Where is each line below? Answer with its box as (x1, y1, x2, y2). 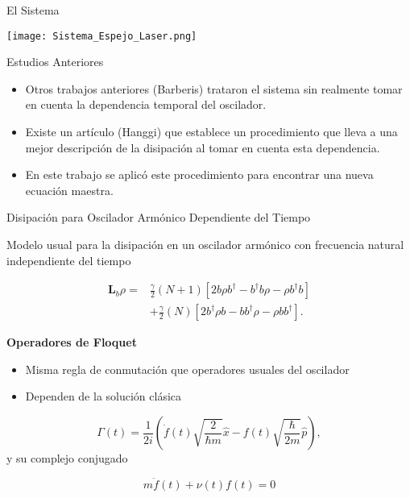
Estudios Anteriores (6, 53, 104, 70)
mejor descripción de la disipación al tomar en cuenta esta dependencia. (25, 139, 380, 156)
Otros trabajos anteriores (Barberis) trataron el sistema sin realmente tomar (25, 80, 403, 97)
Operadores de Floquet (6, 334, 137, 351)
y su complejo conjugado (6, 450, 128, 467)
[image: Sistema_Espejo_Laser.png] (6, 30, 197, 42)
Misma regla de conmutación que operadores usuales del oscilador (25, 360, 350, 377)
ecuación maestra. (25, 181, 114, 198)
